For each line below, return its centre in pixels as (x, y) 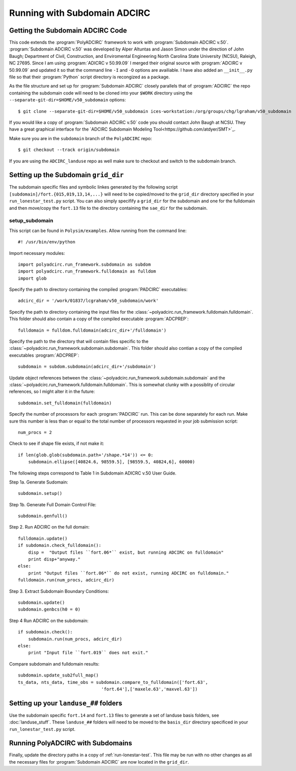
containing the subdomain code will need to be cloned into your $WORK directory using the (101, 93)
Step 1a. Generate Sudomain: (39, 482)
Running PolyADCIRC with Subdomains (71, 743)
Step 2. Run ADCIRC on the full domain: (49, 527)
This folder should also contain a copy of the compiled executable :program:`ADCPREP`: (99, 319)
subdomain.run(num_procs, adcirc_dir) (75, 639)
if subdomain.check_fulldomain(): (60, 545)
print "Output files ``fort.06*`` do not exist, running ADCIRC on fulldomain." (128, 573)
